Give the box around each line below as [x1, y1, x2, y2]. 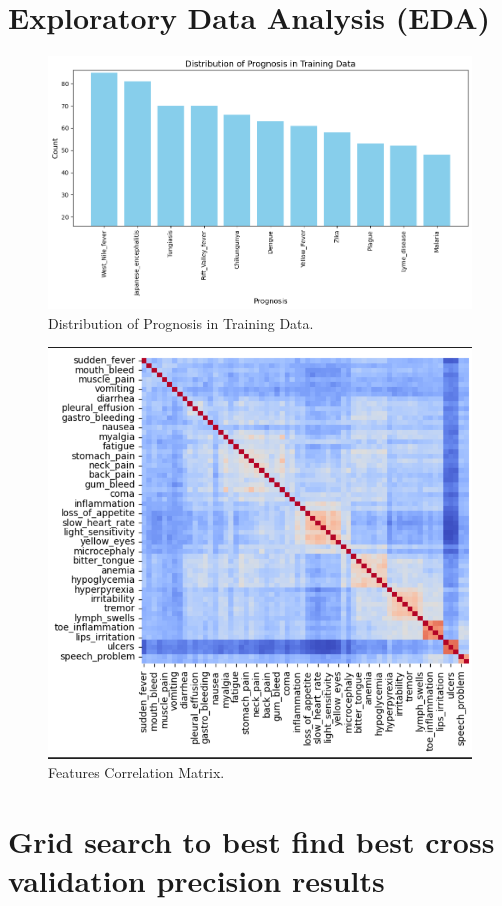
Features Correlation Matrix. [48, 762, 225, 783]
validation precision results [8, 860, 385, 901]
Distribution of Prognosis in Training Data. [48, 312, 314, 333]
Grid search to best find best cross [8, 820, 495, 861]
